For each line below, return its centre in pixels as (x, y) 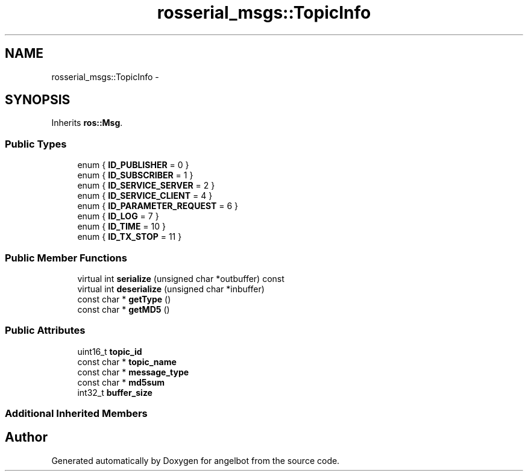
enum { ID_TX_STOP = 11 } (130, 237)
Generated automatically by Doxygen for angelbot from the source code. (196, 460)
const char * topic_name (127, 362)
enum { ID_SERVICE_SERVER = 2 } (146, 186)
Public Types (36, 144)
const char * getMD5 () (124, 309)
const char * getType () (124, 299)
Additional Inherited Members (76, 414)
